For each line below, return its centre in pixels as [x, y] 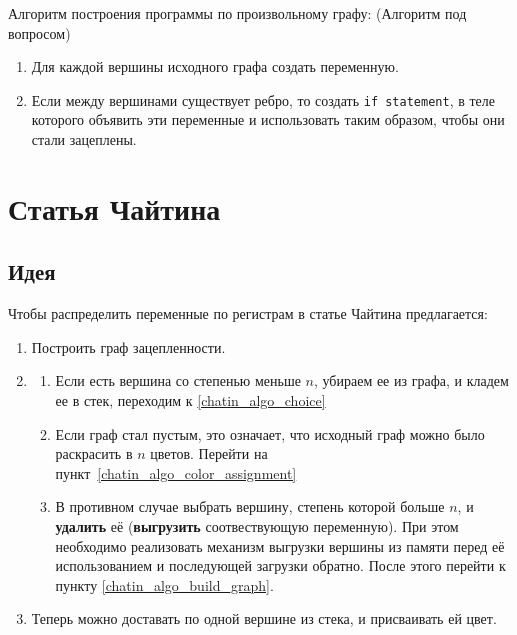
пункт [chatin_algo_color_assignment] [176, 472]
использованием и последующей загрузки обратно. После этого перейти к [280, 565]
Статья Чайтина [114, 207]
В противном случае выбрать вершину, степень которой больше [250, 506]
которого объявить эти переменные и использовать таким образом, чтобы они [268, 119]
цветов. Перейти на [209, 453]
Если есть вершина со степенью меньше [178, 380]
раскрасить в [94, 453]
